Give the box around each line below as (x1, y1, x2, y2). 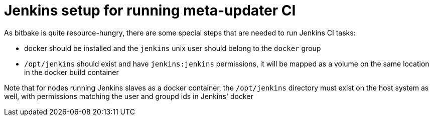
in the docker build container (24, 67, 119, 76)
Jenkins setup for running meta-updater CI (4, 2, 296, 19)
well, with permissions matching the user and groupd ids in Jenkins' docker (4, 91, 253, 100)
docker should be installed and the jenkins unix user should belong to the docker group (24, 43, 321, 52)
